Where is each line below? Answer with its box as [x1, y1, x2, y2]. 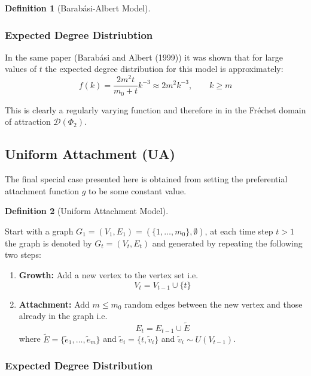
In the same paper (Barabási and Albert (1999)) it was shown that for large [5, 50, 283, 63]
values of [5, 62, 36, 75]
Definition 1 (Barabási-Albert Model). [5, 2, 151, 14]
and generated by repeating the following [152, 236, 303, 249]
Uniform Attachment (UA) [5, 145, 175, 163]
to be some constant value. [89, 184, 187, 197]
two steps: [5, 248, 41, 261]
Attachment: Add [19, 297, 90, 310]
